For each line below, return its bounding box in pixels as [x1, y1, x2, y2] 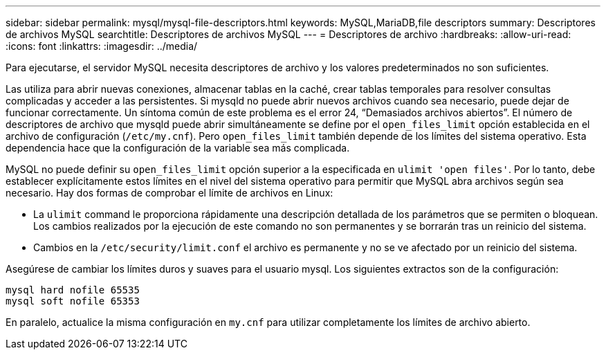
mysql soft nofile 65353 [6, 295, 140, 307]
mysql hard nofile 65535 [6, 284, 140, 295]
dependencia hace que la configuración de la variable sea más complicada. [6, 142, 350, 154]
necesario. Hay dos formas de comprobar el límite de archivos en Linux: [6, 187, 333, 199]
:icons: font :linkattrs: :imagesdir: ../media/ [6, 40, 198, 52]
